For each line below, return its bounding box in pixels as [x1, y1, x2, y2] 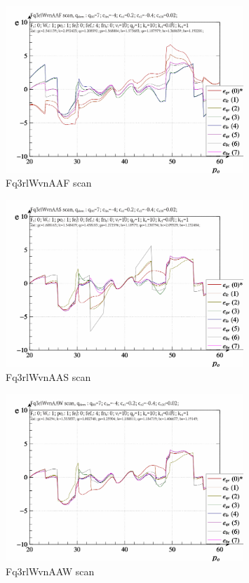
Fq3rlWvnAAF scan [6, 175, 92, 190]
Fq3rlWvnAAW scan [6, 563, 95, 578]
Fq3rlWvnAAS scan [6, 369, 91, 384]
